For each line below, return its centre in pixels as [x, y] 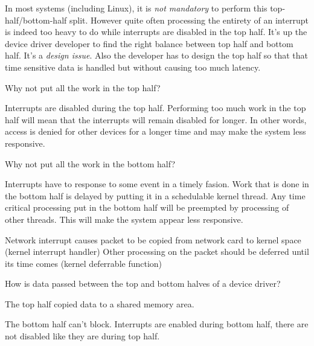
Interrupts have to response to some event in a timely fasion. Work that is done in [157, 184]
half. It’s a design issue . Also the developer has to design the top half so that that [157, 55]
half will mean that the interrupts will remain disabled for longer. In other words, [156, 119]
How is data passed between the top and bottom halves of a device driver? [143, 284]
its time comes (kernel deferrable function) [84, 263]
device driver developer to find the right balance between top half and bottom [149, 43]
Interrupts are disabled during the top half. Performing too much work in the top [155, 108]
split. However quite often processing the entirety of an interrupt [189, 20]
